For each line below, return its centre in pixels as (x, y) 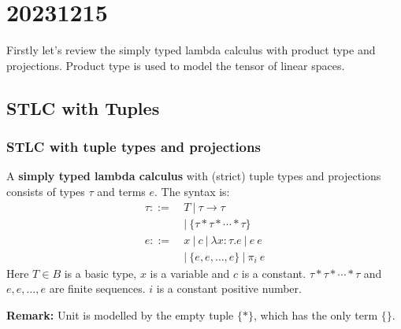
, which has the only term (316, 314)
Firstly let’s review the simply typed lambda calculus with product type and (191, 50)
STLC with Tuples (83, 107)
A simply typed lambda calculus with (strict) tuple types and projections (194, 176)
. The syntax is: (192, 191)
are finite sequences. (97, 288)
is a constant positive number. (229, 288)
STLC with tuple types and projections (134, 147)
